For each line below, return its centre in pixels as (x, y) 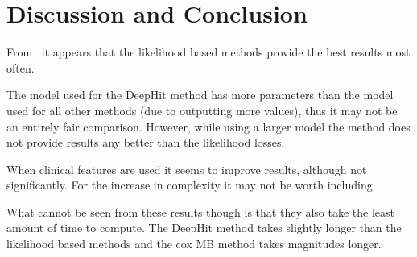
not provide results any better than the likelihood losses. (146, 142)
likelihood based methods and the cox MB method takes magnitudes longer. (194, 244)
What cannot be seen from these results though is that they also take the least (201, 211)
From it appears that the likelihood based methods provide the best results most (208, 52)
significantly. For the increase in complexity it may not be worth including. (191, 185)
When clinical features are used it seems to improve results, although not (187, 169)
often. (21, 67)
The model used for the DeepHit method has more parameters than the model (200, 95)
